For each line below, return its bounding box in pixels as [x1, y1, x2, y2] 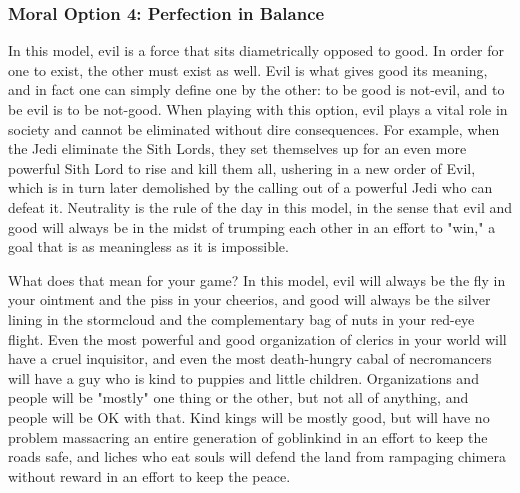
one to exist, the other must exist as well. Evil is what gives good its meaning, [8, 59, 488, 80]
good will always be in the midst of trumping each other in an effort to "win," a [8, 216, 496, 237]
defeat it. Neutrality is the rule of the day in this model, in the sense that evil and [8, 196, 512, 217]
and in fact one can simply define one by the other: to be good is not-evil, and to [8, 79, 505, 100]
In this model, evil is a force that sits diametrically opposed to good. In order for [8, 40, 505, 61]
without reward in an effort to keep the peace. [8, 465, 291, 486]
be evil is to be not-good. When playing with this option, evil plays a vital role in [8, 99, 508, 119]
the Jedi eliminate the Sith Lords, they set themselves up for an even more [8, 138, 467, 159]
